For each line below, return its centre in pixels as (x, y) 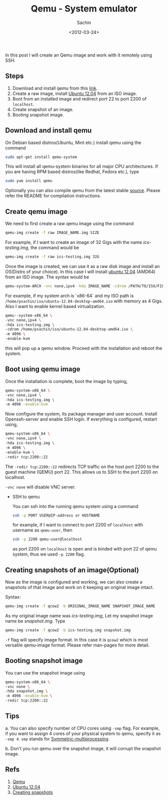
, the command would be (54, 247)
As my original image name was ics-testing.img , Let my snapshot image (79, 616)
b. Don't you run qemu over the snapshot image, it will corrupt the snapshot (83, 748)
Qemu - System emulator (84, 9)
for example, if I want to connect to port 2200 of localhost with (78, 525)
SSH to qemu (26, 496)
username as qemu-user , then (42, 530)
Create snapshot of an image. (43, 109)
